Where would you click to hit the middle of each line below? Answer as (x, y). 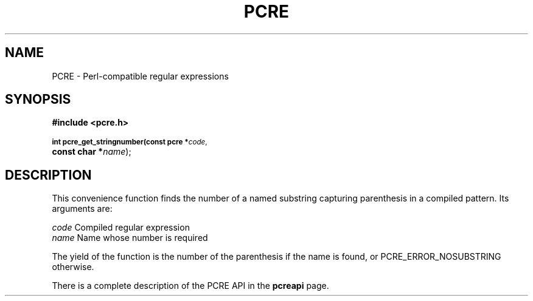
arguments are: (82, 209)
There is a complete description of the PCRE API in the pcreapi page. (190, 286)
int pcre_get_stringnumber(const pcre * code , (130, 142)
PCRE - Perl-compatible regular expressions (140, 76)
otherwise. (73, 267)
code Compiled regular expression (121, 228)
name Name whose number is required (130, 238)
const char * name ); (92, 152)
